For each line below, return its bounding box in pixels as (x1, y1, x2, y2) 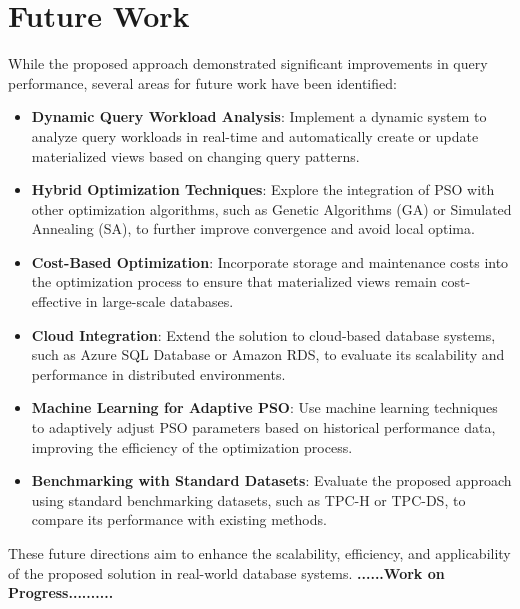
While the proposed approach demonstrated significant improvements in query (8, 53, 488, 74)
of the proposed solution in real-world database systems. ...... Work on (8, 562, 445, 583)
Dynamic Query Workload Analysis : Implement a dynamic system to (31, 106, 487, 127)
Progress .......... (8, 582, 114, 603)
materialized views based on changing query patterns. (31, 145, 360, 166)
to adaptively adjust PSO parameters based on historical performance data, (31, 417, 496, 438)
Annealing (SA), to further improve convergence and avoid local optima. (31, 218, 475, 239)
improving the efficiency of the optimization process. (31, 436, 353, 457)
